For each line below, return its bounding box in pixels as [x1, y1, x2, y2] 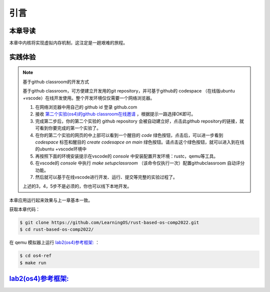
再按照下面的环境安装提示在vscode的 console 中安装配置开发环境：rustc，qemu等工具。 [35, 153, 218, 159]
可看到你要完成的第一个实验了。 [35, 125, 101, 131]
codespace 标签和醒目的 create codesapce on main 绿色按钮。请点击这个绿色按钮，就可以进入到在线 [35, 139, 244, 145]
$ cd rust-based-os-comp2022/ [19, 226, 94, 232]
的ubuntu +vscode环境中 [35, 146, 87, 152]
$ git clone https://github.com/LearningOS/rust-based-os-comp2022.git [19, 220, 199, 225]
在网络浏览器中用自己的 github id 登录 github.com [35, 104, 137, 110]
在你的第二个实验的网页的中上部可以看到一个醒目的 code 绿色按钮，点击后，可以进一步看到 [35, 132, 223, 138]
